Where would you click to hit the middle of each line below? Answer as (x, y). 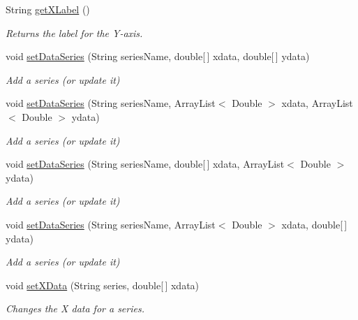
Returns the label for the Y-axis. (74, 32)
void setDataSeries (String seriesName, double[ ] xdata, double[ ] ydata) (158, 56)
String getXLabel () (48, 9)
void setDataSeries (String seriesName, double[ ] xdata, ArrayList (145, 164)
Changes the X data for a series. (75, 308)
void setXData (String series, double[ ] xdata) (103, 285)
